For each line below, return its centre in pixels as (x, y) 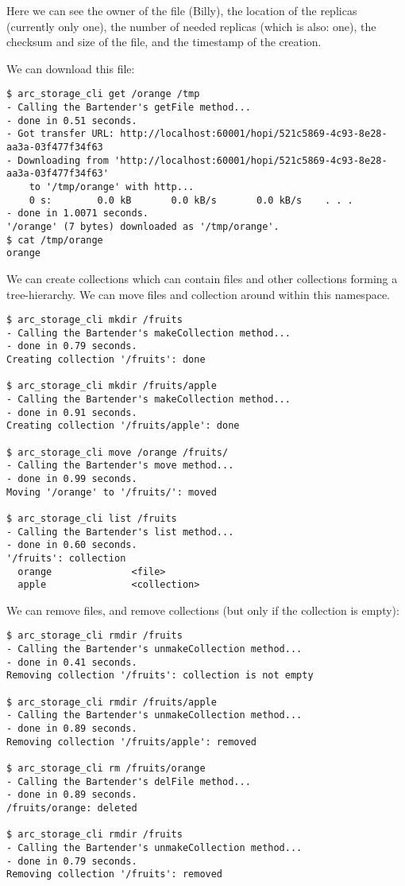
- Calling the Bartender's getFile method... (129, 108)
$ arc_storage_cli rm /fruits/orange (106, 769)
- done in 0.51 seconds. (72, 120)
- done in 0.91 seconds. (72, 412)
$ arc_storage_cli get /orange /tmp (103, 94)
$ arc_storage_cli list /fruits (92, 518)
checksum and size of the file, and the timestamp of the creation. (164, 42)
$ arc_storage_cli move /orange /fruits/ (118, 452)
